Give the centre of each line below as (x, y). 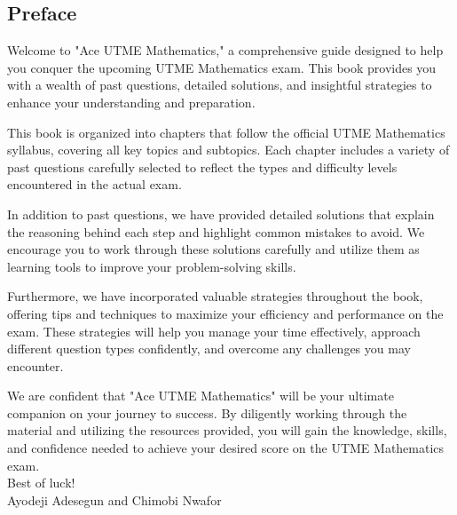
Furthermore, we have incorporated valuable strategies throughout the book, (215, 296)
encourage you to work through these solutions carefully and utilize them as (213, 249)
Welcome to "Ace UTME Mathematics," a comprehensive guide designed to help (225, 50)
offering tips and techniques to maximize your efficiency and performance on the (225, 313)
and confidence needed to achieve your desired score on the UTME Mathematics (226, 448)
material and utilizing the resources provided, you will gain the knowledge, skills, (227, 430)
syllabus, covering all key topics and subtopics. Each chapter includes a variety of (228, 150)
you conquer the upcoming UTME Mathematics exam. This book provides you (222, 67)
